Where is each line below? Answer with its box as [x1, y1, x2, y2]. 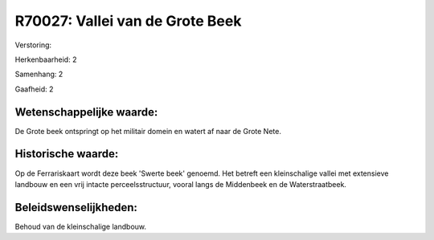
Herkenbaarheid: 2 [14, 55, 77, 64]
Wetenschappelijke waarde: [14, 105, 158, 119]
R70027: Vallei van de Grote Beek [14, 12, 242, 30]
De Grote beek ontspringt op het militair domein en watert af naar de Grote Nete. [14, 126, 281, 136]
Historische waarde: [14, 147, 119, 161]
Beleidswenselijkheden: [14, 201, 138, 214]
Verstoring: [14, 40, 52, 50]
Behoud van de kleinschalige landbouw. [14, 222, 147, 231]
